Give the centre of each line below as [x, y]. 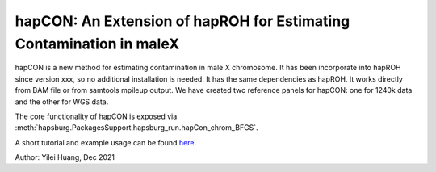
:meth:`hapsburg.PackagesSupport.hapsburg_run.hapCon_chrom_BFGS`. [136, 128]
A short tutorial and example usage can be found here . [106, 142]
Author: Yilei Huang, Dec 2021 [65, 157]
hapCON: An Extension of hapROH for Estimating [182, 21]
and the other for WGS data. [62, 102]
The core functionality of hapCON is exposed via [96, 116]
